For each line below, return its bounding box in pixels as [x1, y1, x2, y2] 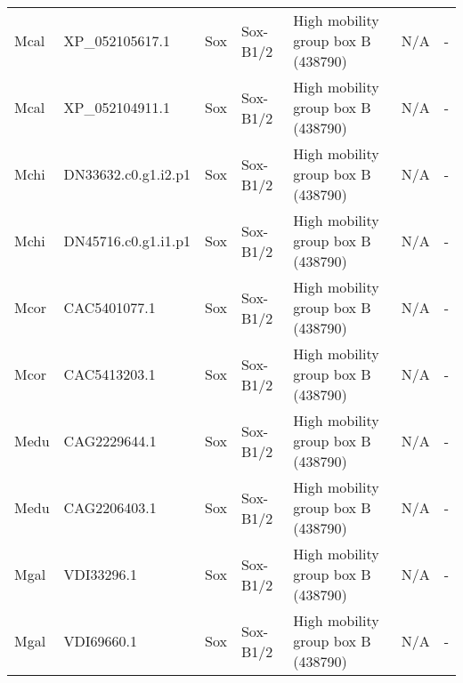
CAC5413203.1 [63, 364, 156, 384]
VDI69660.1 [63, 631, 138, 651]
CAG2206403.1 [63, 497, 157, 518]
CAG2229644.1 [63, 430, 157, 451]
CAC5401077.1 [63, 297, 156, 317]
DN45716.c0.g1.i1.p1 [63, 230, 191, 251]
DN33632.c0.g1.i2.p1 [63, 164, 191, 184]
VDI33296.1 [63, 564, 138, 584]
